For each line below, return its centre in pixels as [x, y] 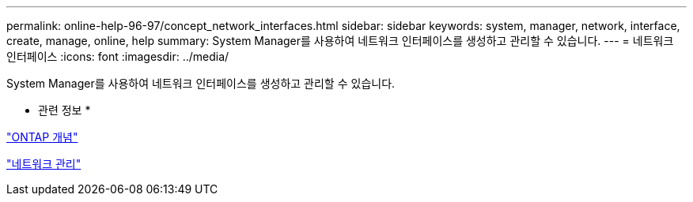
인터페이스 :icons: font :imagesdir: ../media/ [118, 56]
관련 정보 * [64, 110]
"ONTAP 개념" [42, 137]
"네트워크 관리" [44, 164]
